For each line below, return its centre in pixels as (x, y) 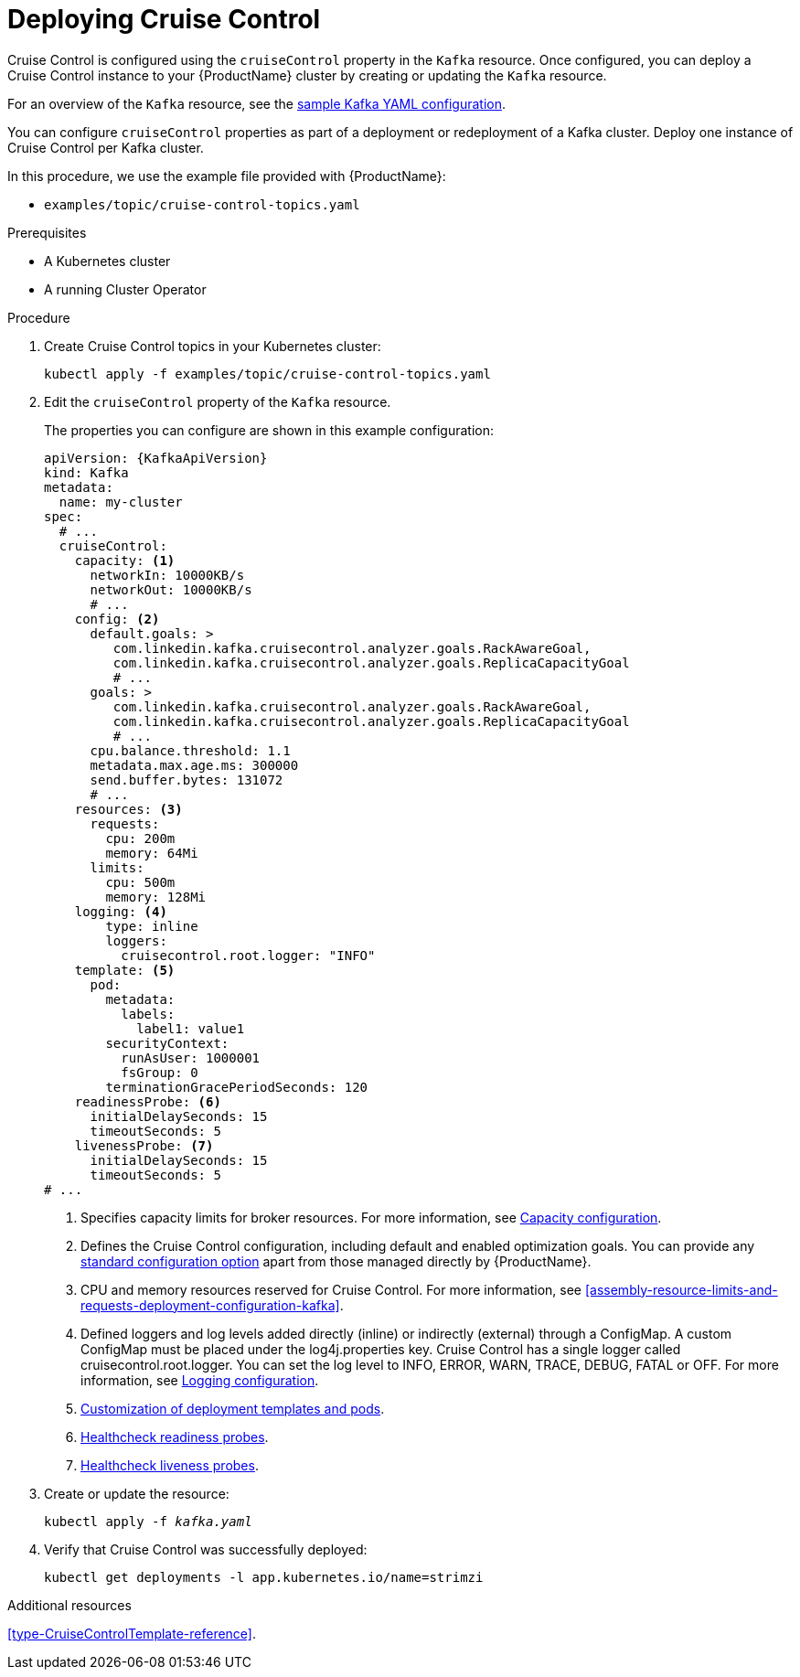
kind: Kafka (86, 472)
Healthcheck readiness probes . (175, 1437)
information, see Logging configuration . (200, 1380)
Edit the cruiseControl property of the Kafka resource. (218, 401)
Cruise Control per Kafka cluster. (106, 147)
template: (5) (125, 970)
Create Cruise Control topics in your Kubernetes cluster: (213, 346)
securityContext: (167, 1043)
